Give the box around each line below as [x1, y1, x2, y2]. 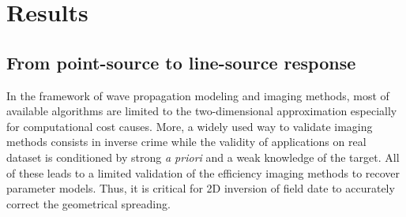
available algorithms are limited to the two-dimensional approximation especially [6, 103, 397, 119]
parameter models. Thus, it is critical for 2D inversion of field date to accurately [6, 180, 395, 196]
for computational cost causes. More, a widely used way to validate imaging [6, 118, 373, 134]
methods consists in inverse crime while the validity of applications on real [6, 133, 367, 150]
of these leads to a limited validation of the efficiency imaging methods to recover [6, 164, 400, 181]
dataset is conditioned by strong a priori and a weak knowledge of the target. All [6, 148, 400, 165]
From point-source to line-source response [6, 50, 356, 74]
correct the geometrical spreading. [6, 195, 171, 211]
